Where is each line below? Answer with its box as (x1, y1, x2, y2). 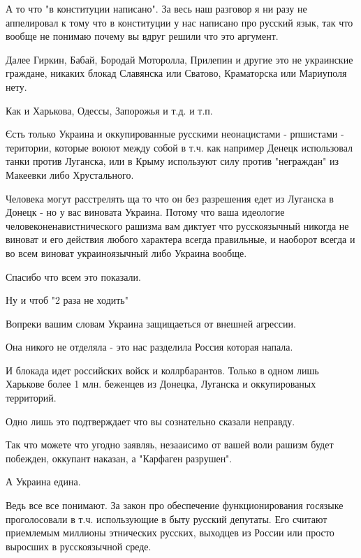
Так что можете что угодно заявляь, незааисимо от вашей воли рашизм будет (6, 437, 334, 452)
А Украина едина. (6, 474, 81, 489)
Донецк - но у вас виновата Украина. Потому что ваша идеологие (6, 205, 285, 219)
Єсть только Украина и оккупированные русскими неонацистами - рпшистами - (6, 126, 344, 141)
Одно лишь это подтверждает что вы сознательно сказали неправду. (6, 413, 295, 428)
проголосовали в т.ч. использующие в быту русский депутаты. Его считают (6, 511, 327, 526)
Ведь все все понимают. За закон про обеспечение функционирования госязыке (6, 498, 344, 513)
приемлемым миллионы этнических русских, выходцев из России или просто (6, 525, 334, 540)
